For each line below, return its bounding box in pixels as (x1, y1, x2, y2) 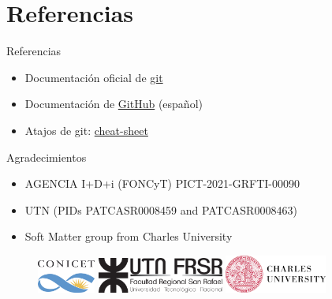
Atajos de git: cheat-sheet (24, 121, 148, 138)
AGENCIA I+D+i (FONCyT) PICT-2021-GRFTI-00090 (24, 175, 300, 192)
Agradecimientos (6, 148, 87, 165)
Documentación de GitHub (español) (24, 95, 203, 112)
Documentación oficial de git (24, 69, 163, 85)
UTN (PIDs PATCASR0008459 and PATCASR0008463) (24, 201, 297, 218)
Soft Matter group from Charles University (24, 228, 233, 245)
